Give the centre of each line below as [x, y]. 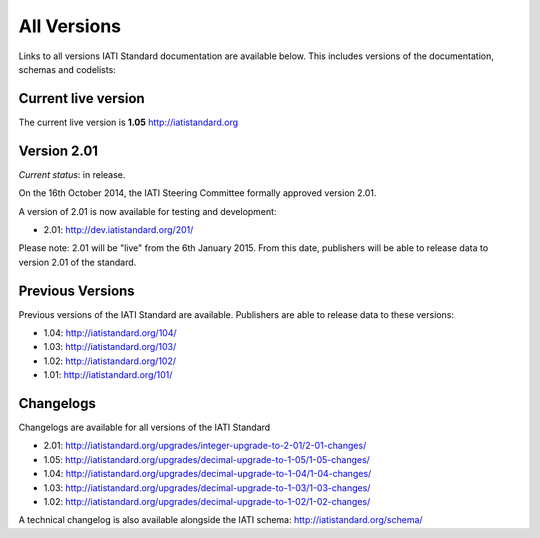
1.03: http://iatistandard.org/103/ [110, 347]
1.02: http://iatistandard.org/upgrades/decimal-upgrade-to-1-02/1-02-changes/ [207, 502]
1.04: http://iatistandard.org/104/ [110, 333]
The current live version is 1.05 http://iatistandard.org [128, 122]
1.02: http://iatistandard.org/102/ [110, 361]
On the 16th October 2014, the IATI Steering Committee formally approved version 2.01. [197, 193]
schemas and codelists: [67, 69]
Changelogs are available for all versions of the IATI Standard [144, 427]
